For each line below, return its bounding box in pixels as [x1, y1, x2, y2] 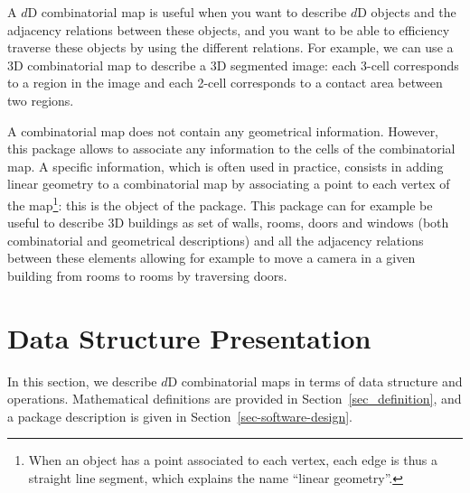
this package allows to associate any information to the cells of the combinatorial [7, 139, 456, 158]
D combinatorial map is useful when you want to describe [27, 3, 347, 21]
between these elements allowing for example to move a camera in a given [7, 248, 416, 267]
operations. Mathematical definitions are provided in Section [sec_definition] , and [7, 389, 462, 408]
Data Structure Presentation [7, 319, 371, 356]
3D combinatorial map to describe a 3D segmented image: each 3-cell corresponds [7, 55, 459, 74]
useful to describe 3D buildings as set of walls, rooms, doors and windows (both [7, 213, 449, 232]
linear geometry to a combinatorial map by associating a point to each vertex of [7, 174, 450, 193]
